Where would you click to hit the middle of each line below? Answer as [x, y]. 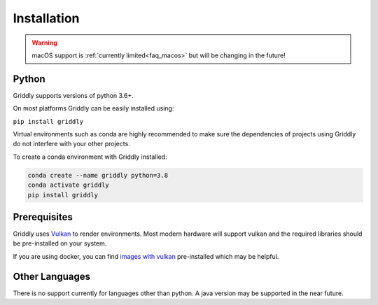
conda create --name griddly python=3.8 [98, 175]
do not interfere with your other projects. [72, 144]
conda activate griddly [69, 185]
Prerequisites [43, 217]
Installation [46, 18]
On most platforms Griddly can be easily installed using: [93, 108]
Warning [44, 43]
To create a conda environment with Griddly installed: [90, 157]
